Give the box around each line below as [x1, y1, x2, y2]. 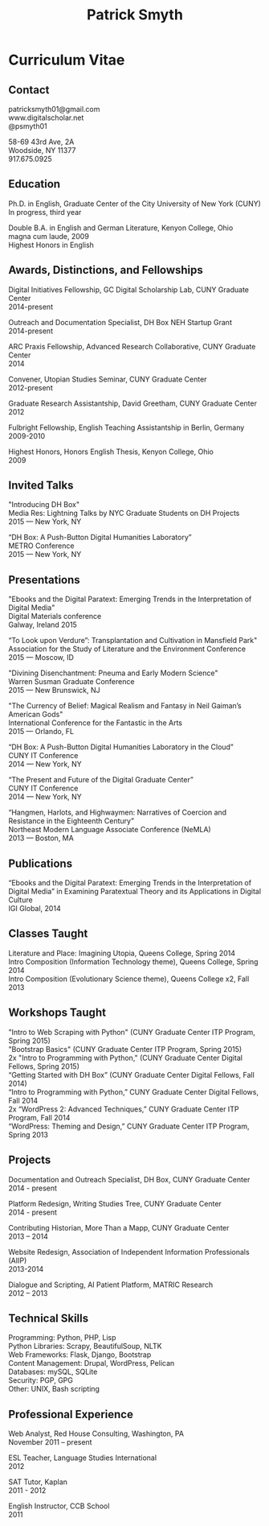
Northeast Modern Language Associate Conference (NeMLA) [8, 825, 211, 835]
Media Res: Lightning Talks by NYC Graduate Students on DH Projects [8, 509, 240, 518]
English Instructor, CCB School [8, 1501, 110, 1511]
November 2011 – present [8, 1437, 92, 1447]
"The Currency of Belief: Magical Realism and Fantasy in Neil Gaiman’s [8, 701, 243, 711]
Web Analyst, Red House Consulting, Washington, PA [8, 1429, 185, 1438]
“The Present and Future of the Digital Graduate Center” [8, 775, 194, 785]
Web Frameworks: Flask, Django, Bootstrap [8, 1350, 152, 1359]
